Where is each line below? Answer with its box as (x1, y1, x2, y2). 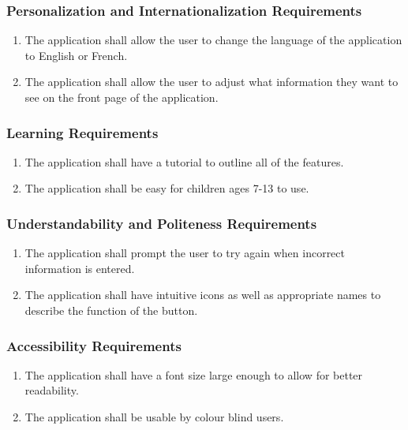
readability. (24, 382, 79, 398)
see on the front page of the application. (24, 89, 219, 105)
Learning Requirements (6, 122, 159, 142)
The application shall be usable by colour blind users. (24, 409, 284, 424)
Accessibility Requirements (6, 335, 182, 355)
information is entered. (24, 260, 135, 276)
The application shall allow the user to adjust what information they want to (24, 73, 399, 90)
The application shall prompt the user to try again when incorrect (24, 245, 345, 261)
